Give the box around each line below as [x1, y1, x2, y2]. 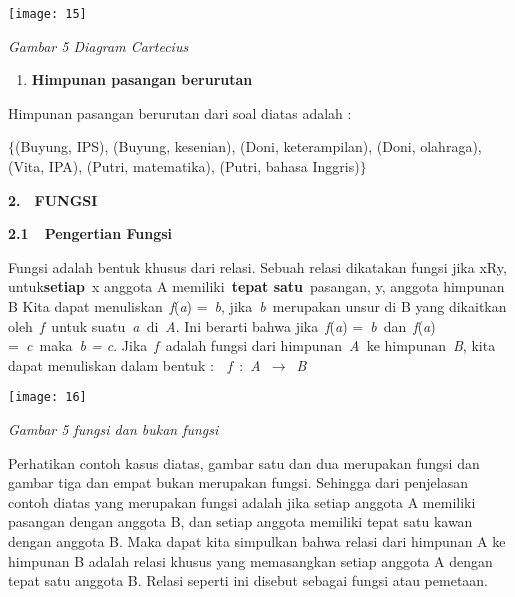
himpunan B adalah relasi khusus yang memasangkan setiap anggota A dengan [8, 550, 493, 571]
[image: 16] [8, 390, 87, 405]
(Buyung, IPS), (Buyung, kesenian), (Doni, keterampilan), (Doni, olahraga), [15, 136, 482, 157]
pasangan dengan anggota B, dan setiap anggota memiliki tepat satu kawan [8, 511, 473, 532]
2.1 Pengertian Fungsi [8, 223, 173, 244]
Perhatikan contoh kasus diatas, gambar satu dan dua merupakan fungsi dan [8, 452, 480, 473]
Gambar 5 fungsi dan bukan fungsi [8, 419, 219, 440]
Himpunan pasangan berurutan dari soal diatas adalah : [8, 102, 352, 123]
